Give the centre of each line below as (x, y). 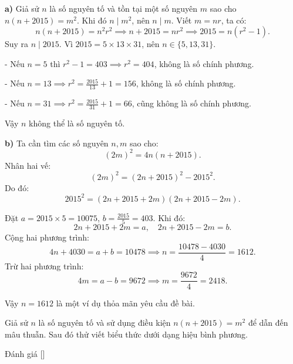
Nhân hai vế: (28, 165)
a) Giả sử (22, 8)
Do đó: (17, 187)
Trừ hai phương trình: (44, 266)
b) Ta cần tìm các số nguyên (57, 143)
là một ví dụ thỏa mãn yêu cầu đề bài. (125, 303)
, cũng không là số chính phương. (191, 103)
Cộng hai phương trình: (47, 237)
